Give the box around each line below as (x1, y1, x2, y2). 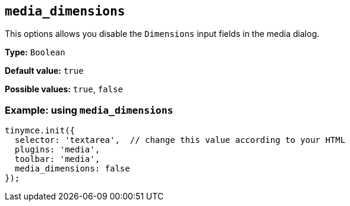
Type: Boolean (5, 47, 65, 58)
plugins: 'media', (14, 145, 100, 155)
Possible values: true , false (5, 84, 123, 95)
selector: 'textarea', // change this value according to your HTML (14, 135, 346, 145)
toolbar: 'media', (14, 154, 100, 164)
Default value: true (5, 65, 84, 76)
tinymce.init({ (5, 126, 75, 136)
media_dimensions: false (14, 164, 130, 174)
